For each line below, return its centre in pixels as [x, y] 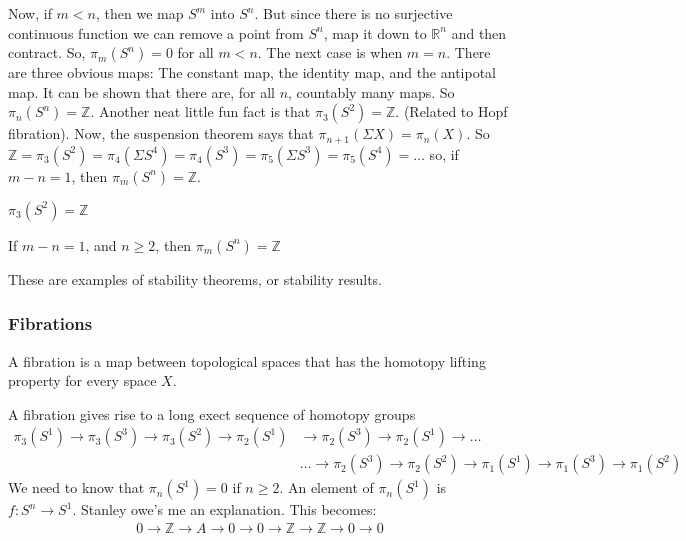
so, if [444, 153]
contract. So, [47, 52]
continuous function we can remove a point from [156, 32]
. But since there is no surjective [353, 13]
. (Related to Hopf [451, 111]
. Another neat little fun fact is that [200, 111]
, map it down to [375, 32]
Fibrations [50, 323]
